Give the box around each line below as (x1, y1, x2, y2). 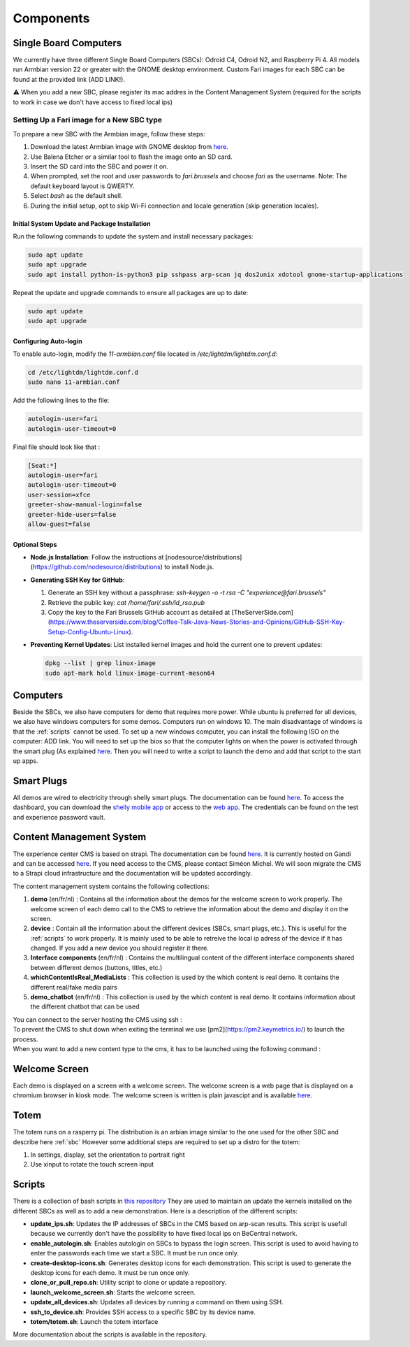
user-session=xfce (27, 490, 91, 499)
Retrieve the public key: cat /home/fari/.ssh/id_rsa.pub (47, 598, 205, 606)
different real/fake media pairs (30, 983, 118, 991)
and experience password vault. (13, 813, 105, 821)
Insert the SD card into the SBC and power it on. (30, 162, 169, 171)
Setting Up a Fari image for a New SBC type (13, 115, 162, 125)
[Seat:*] (27, 462, 58, 469)
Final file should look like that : (13, 443, 101, 451)
